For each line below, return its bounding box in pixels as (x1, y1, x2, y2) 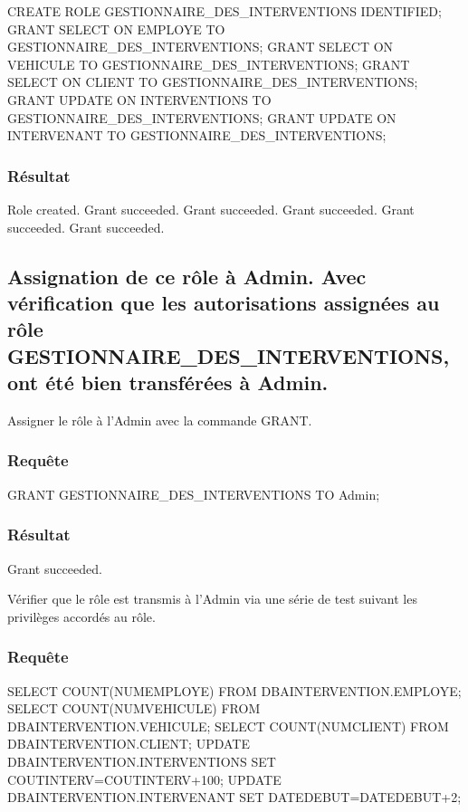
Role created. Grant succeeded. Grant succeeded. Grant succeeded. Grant (7, 199, 415, 218)
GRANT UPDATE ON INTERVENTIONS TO (7, 90, 272, 109)
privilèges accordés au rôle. (7, 607, 156, 626)
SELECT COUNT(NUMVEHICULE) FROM (7, 699, 261, 718)
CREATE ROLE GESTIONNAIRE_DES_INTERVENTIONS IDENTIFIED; (7, 2, 442, 20)
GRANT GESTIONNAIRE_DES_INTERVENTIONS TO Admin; (7, 484, 380, 503)
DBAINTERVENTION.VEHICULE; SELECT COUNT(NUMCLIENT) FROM (7, 716, 449, 735)
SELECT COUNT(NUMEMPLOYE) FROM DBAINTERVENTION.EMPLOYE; (7, 681, 462, 700)
